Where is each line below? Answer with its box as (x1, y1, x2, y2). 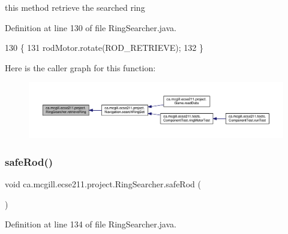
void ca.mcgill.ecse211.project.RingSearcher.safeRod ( (5, 178, 201, 190)
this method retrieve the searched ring (5, 1, 145, 13)
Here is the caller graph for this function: (5, 61, 156, 74)
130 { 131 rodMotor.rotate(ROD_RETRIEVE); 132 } (5, 41, 203, 54)
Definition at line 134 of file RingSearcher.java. (5, 218, 176, 230)
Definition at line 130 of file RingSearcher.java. (5, 21, 176, 34)
